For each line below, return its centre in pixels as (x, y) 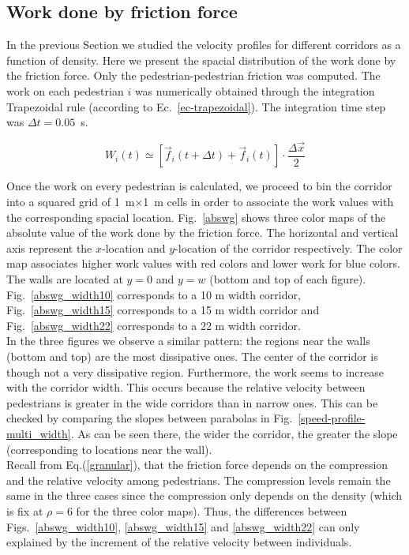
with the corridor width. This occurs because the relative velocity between (186, 387)
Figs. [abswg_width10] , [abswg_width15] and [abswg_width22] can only (183, 526)
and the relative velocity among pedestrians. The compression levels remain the (199, 480)
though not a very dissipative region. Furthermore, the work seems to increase (195, 371)
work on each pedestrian (65, 90)
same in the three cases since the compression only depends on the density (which (204, 495)
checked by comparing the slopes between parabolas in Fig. (150, 418)
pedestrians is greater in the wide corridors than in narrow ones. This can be (192, 402)
